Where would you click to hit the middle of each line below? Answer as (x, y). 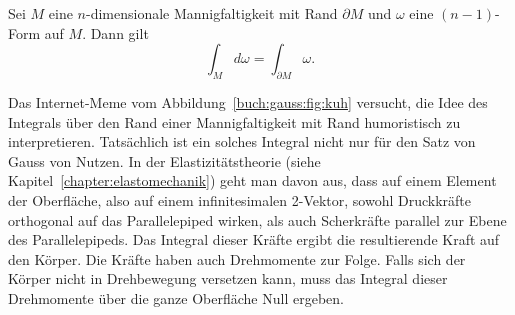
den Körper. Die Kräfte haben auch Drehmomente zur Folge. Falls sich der (237, 258)
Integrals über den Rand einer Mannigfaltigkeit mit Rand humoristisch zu (234, 121)
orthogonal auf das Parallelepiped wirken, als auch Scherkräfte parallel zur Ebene (257, 219)
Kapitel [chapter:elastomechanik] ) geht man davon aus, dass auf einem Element (252, 180)
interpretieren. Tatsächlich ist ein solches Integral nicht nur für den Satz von (242, 141)
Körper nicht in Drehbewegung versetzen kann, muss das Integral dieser (228, 278)
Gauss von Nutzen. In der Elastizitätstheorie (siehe (164, 160)
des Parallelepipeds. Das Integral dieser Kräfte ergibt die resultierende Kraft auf (254, 239)
